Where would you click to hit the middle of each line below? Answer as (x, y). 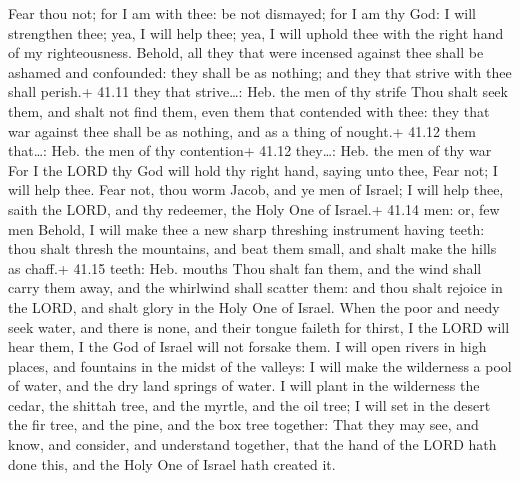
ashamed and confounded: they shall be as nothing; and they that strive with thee (260, 71)
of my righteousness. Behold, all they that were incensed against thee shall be (246, 52)
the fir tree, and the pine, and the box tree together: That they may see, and (243, 424)
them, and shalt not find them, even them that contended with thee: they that (249, 110)
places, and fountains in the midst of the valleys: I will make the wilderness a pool (260, 365)
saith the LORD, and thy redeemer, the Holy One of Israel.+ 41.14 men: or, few (254, 208)
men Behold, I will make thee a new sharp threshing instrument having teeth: (246, 228)
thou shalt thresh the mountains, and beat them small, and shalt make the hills (252, 248)
